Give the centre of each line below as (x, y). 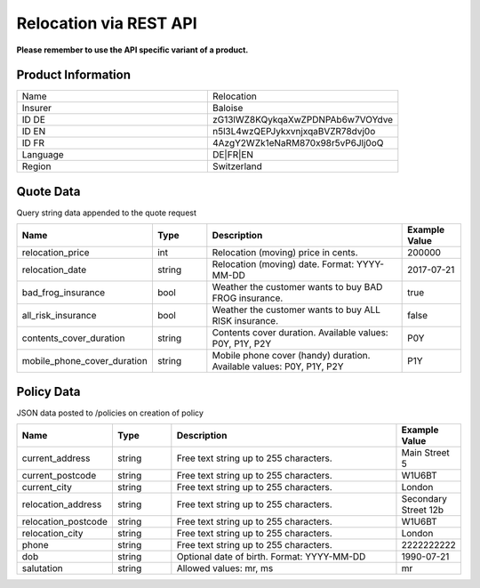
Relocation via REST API (107, 23)
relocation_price (56, 253)
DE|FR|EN (232, 155)
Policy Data (48, 391)
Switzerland (237, 166)
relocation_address (62, 504)
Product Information (74, 75)
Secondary (424, 499)
